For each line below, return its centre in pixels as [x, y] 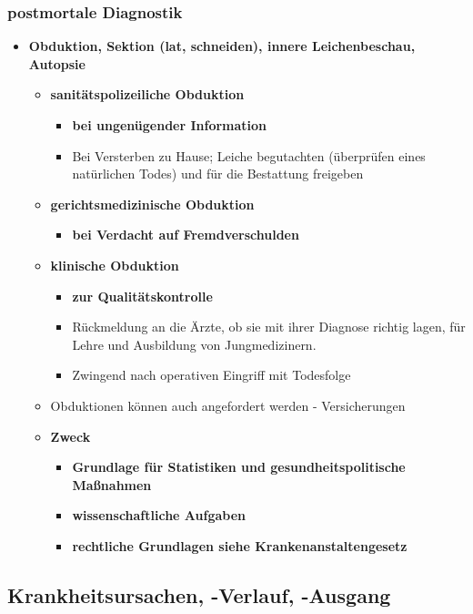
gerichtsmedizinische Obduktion [152, 204]
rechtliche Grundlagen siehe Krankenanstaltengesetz [240, 545]
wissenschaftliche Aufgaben [159, 515]
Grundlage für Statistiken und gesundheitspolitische [239, 467]
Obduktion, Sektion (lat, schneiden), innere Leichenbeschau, [222, 46]
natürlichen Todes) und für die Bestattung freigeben [218, 174]
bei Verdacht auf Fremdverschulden [186, 235]
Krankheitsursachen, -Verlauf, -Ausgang [199, 594]
